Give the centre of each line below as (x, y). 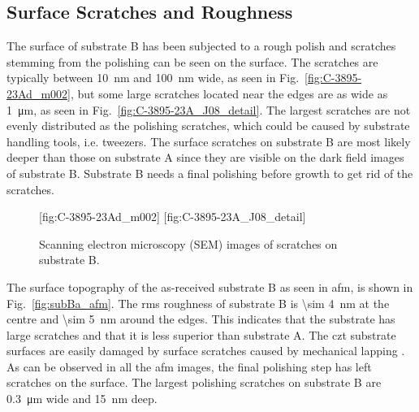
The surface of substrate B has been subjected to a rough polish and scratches (201, 46)
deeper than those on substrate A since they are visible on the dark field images (205, 157)
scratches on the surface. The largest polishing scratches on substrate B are (194, 382)
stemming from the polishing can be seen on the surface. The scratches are (192, 61)
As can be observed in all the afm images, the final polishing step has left (189, 366)
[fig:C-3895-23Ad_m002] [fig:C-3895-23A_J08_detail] (173, 217)
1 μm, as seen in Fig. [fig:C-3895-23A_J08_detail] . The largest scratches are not (209, 109)
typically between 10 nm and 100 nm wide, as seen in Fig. (153, 78)
